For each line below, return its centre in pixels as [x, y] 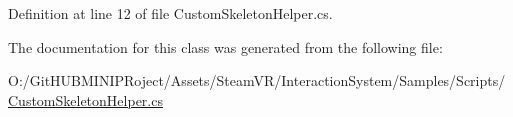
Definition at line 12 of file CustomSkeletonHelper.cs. [170, 13]
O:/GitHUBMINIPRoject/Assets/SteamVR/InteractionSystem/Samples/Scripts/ [257, 80]
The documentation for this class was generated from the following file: [225, 46]
